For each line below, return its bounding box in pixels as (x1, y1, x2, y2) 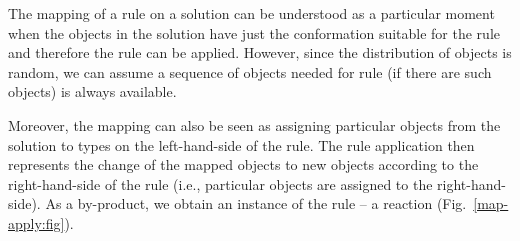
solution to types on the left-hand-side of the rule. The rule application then (8, 134, 475, 155)
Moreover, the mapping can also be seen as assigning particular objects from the (8, 114, 501, 135)
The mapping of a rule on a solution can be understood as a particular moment (8, 3, 495, 23)
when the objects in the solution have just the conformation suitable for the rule (8, 22, 501, 43)
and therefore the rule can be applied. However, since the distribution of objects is (8, 42, 512, 63)
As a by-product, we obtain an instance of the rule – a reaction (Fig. (45, 193, 467, 214)
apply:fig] (8, 212, 65, 233)
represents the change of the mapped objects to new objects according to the (8, 154, 479, 175)
